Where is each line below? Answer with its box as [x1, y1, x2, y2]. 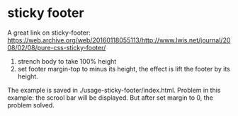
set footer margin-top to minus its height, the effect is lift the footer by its [17, 64, 230, 73]
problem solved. [7, 100, 55, 109]
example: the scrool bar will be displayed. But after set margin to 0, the [7, 93, 214, 102]
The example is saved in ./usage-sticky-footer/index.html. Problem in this [7, 86, 221, 94]
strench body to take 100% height [17, 57, 117, 65]
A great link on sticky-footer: [7, 28, 91, 37]
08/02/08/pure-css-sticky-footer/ [7, 43, 106, 52]
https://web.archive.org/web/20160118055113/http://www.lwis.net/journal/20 [7, 35, 231, 44]
